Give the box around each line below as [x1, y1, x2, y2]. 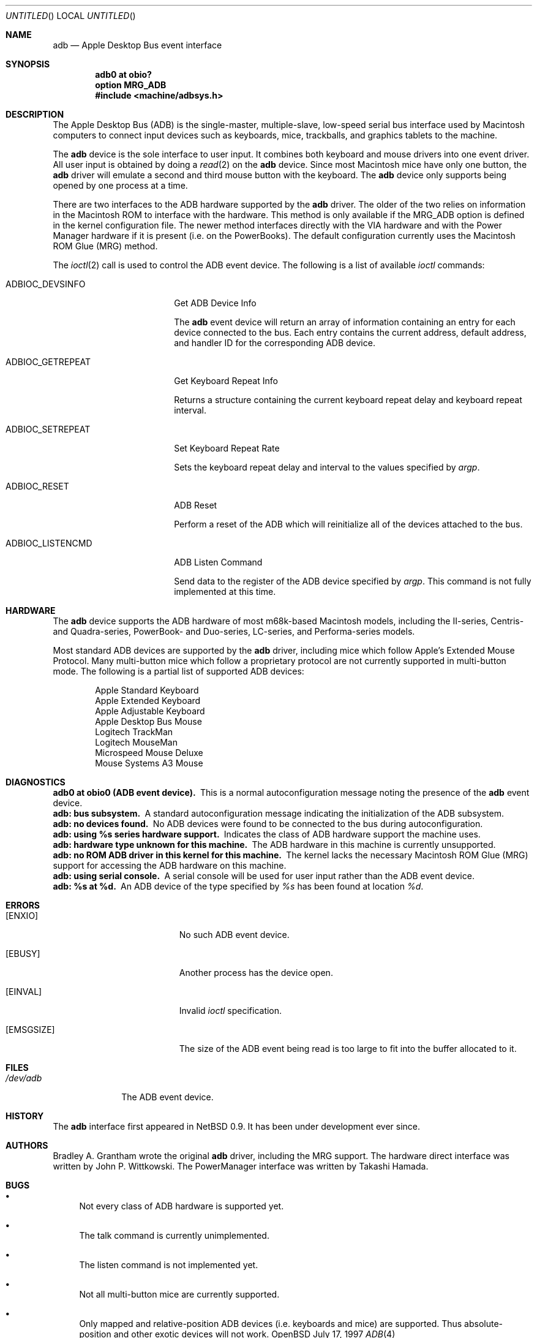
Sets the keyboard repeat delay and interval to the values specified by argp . [174, 462, 480, 472]
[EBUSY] [6, 948, 40, 959]
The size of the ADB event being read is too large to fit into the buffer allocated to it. [179, 1043, 517, 1054]
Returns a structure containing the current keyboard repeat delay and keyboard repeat [174, 395, 522, 405]
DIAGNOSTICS [6, 777, 66, 787]
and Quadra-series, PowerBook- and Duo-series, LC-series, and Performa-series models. [53, 626, 415, 637]
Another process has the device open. [179, 967, 333, 978]
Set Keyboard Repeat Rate [174, 443, 280, 453]
